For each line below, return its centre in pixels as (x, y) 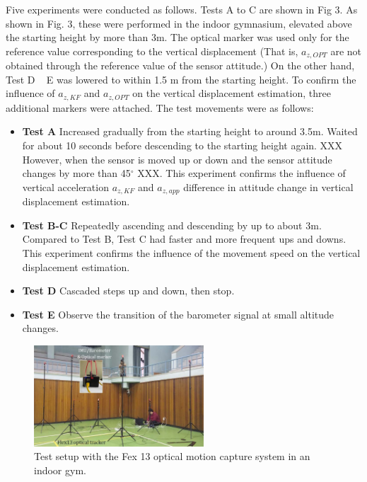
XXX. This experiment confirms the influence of (241, 173)
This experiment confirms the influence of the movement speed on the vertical (191, 253)
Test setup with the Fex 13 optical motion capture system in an (172, 456)
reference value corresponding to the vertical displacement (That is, (152, 51)
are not (346, 51)
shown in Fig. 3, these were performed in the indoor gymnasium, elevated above (179, 23)
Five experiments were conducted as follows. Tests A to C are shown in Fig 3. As (182, 9)
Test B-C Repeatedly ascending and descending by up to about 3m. (172, 225)
